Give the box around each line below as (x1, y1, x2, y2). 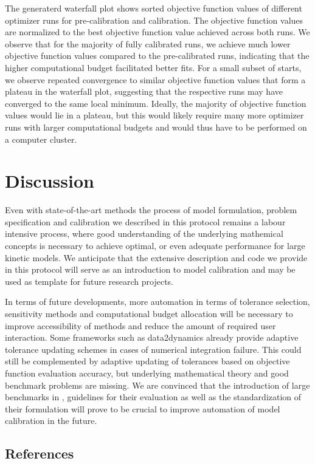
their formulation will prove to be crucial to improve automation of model (5, 402, 280, 415)
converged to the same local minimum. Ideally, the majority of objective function (5, 97, 306, 109)
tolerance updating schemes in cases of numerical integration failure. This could (5, 343, 302, 355)
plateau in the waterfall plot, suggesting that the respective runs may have (5, 85, 283, 98)
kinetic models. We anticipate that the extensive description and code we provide (5, 251, 308, 264)
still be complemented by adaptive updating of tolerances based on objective (5, 355, 290, 367)
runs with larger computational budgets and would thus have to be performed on (5, 120, 307, 133)
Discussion (5, 168, 94, 193)
